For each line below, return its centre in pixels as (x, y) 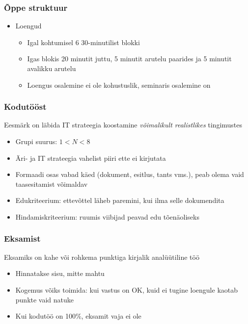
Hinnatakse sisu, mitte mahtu (60, 273)
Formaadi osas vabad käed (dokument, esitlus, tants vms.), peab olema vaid (130, 174)
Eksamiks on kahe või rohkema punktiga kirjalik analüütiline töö (102, 257)
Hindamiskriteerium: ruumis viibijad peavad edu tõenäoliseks (107, 216)
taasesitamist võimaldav (52, 184)
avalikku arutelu (52, 68)
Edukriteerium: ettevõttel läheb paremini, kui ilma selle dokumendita (120, 200)
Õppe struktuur (36, 7)
